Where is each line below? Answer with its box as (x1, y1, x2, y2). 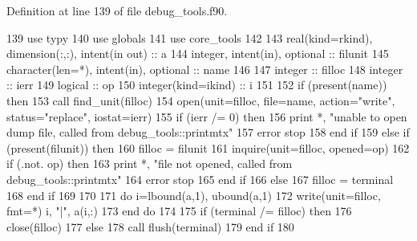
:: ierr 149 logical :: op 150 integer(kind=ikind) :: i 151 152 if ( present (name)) (6, 76, 387, 93)
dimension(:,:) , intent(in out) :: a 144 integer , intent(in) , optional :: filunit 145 (6, 45, 389, 62)
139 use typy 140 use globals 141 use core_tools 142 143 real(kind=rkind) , (6, 29, 373, 46)
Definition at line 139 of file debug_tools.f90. (6, 2, 228, 18)
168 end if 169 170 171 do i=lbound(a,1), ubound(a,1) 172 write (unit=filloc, (6, 186, 381, 203)
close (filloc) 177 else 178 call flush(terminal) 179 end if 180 (6, 218, 294, 235)
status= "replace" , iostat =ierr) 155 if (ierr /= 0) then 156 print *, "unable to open (6, 108, 407, 125)
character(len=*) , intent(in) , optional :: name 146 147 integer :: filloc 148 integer (6, 60, 403, 77)
